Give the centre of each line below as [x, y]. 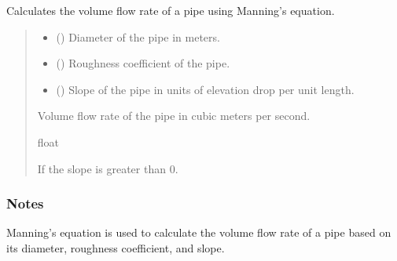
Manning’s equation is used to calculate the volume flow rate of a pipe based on [199, 232]
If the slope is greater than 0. [108, 168]
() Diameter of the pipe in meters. [138, 36]
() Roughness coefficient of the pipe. [143, 63]
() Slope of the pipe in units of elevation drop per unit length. [205, 89]
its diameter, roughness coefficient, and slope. [116, 247]
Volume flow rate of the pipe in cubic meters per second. [174, 116]
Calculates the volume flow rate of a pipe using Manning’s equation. [171, 10]
